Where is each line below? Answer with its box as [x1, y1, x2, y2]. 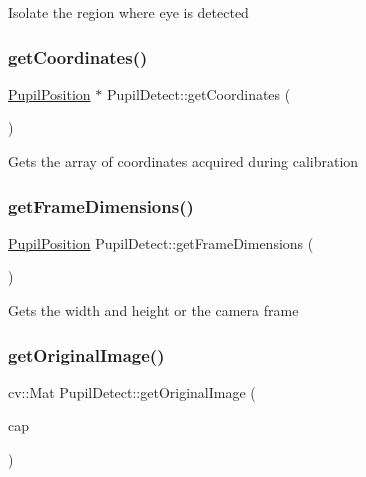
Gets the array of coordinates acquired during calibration [8, 151, 359, 171]
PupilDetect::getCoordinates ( [106, 83, 291, 104]
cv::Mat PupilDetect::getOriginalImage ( [8, 381, 256, 402]
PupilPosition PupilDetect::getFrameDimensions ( [8, 232, 314, 253]
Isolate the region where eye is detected [8, 2, 249, 22]
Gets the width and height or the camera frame [8, 300, 299, 320]
